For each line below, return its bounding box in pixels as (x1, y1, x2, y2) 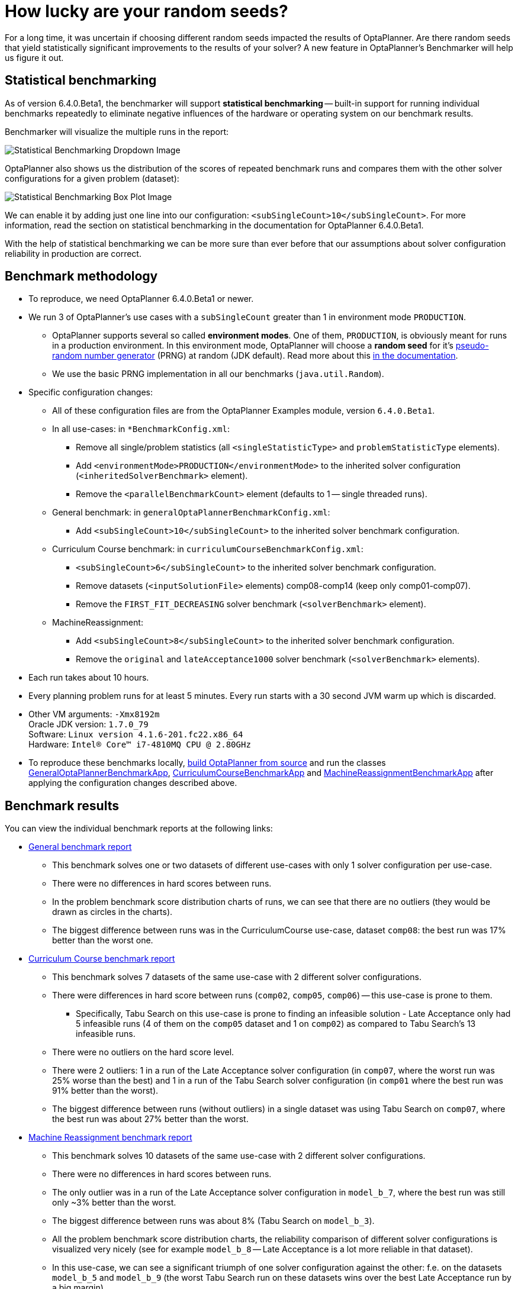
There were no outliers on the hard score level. (52, 1047, 234, 1058)
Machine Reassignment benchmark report (28, 1132, 192, 1143)
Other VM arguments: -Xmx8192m (28, 709, 160, 720)
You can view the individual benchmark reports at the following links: (5, 823, 273, 834)
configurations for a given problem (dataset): (5, 173, 179, 183)
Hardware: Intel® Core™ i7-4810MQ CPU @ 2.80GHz (28, 739, 251, 750)
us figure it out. (5, 52, 64, 63)
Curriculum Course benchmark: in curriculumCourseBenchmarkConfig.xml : (52, 544, 363, 555)
